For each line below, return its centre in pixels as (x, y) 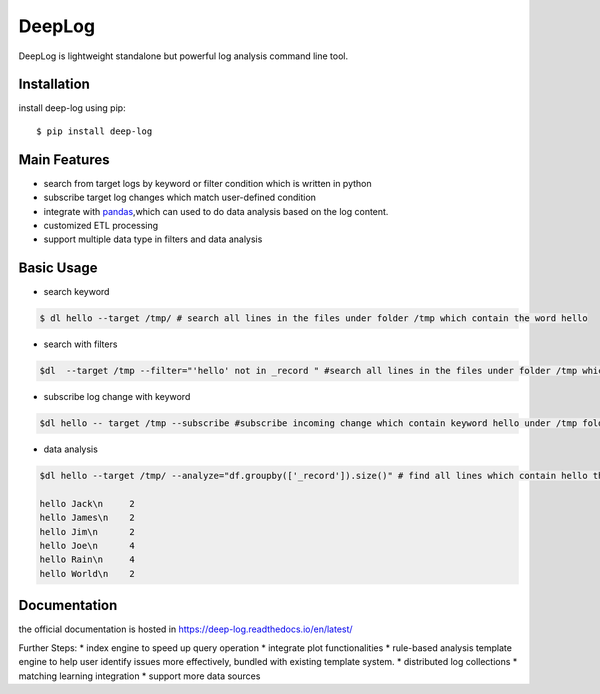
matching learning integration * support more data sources (139, 676)
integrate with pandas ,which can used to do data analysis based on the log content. (216, 211)
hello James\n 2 (87, 518)
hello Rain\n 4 (87, 559)
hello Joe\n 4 (87, 546)
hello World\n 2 (87, 573)
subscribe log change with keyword (117, 397)
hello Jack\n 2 (87, 503)
